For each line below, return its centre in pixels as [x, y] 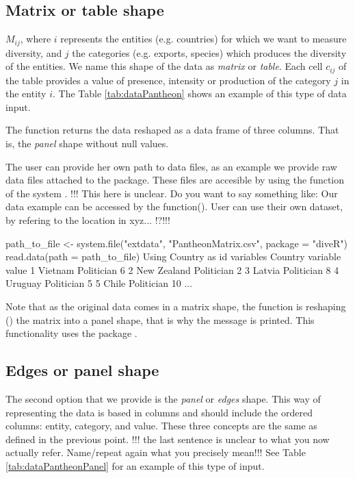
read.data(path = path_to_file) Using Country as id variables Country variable [173, 256]
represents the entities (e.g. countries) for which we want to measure [203, 39]
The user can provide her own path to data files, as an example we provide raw [171, 166]
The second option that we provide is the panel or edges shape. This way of [163, 399]
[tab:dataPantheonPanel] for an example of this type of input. [135, 465]
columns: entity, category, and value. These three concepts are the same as [161, 426]
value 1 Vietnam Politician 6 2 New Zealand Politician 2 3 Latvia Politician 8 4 [172, 269]
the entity [26, 93]
